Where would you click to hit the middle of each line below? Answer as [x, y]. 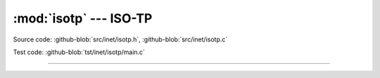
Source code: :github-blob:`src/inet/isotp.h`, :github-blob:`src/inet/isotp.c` [120, 39]
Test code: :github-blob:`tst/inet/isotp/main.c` [79, 52]
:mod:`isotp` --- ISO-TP [83, 18]
